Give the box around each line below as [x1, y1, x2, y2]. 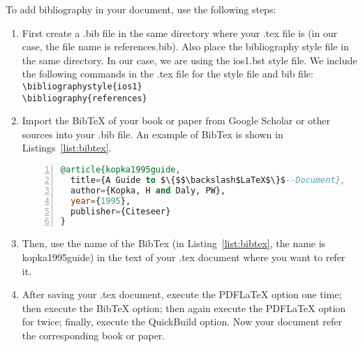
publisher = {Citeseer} [71, 206, 171, 216]
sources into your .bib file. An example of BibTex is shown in [22, 126, 283, 141]
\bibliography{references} [22, 93, 147, 103]
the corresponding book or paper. [22, 327, 165, 342]
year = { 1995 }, [71, 195, 131, 206]
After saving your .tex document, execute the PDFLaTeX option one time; [22, 287, 342, 302]
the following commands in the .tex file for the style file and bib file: [22, 66, 313, 81]
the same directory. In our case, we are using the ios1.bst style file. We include [22, 52, 357, 67]
